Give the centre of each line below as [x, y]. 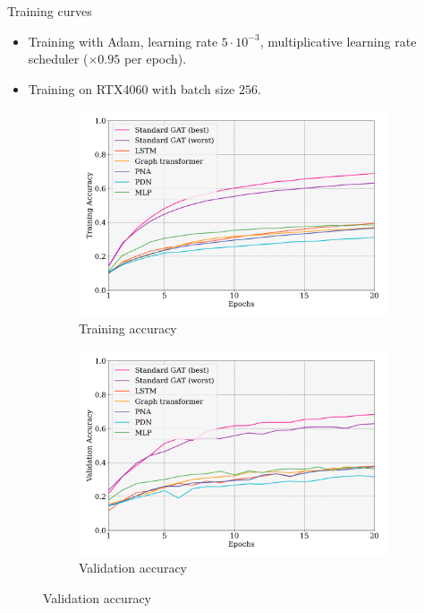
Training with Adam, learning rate [123, 41]
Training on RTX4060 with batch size [131, 88]
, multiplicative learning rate [338, 41]
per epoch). [155, 59]
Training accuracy [128, 328]
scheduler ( [58, 59]
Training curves [50, 11]
